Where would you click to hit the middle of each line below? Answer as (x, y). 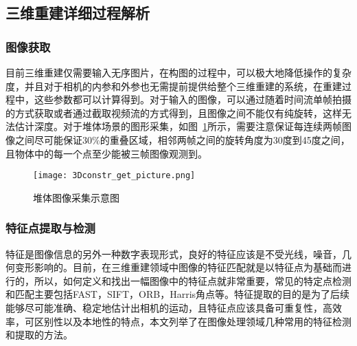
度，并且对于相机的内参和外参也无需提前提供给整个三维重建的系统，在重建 (174, 86)
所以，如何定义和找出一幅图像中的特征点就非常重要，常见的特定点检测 (193, 280)
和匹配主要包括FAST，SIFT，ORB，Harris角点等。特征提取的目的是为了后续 (178, 294)
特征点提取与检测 (50, 228)
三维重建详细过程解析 (78, 13)
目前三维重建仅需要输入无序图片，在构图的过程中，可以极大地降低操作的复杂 (178, 72)
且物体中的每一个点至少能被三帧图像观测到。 (106, 153)
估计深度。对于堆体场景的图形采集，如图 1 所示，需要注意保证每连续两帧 (178, 126)
